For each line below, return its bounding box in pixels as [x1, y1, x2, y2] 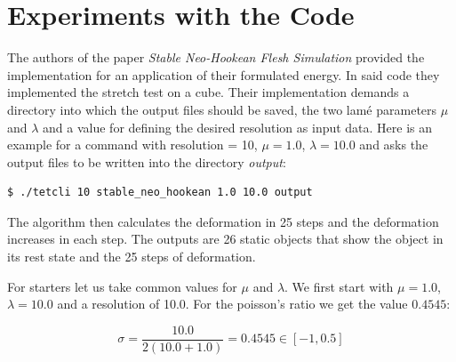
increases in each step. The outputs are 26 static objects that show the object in [7, 229, 444, 248]
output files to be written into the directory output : [7, 152, 286, 171]
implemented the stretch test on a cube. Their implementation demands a [7, 83, 410, 101]
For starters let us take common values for [7, 277, 237, 295]
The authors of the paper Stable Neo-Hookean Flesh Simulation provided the [7, 48, 425, 67]
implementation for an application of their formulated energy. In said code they [7, 65, 440, 84]
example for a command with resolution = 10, [7, 135, 258, 154]
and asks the [359, 135, 428, 154]
